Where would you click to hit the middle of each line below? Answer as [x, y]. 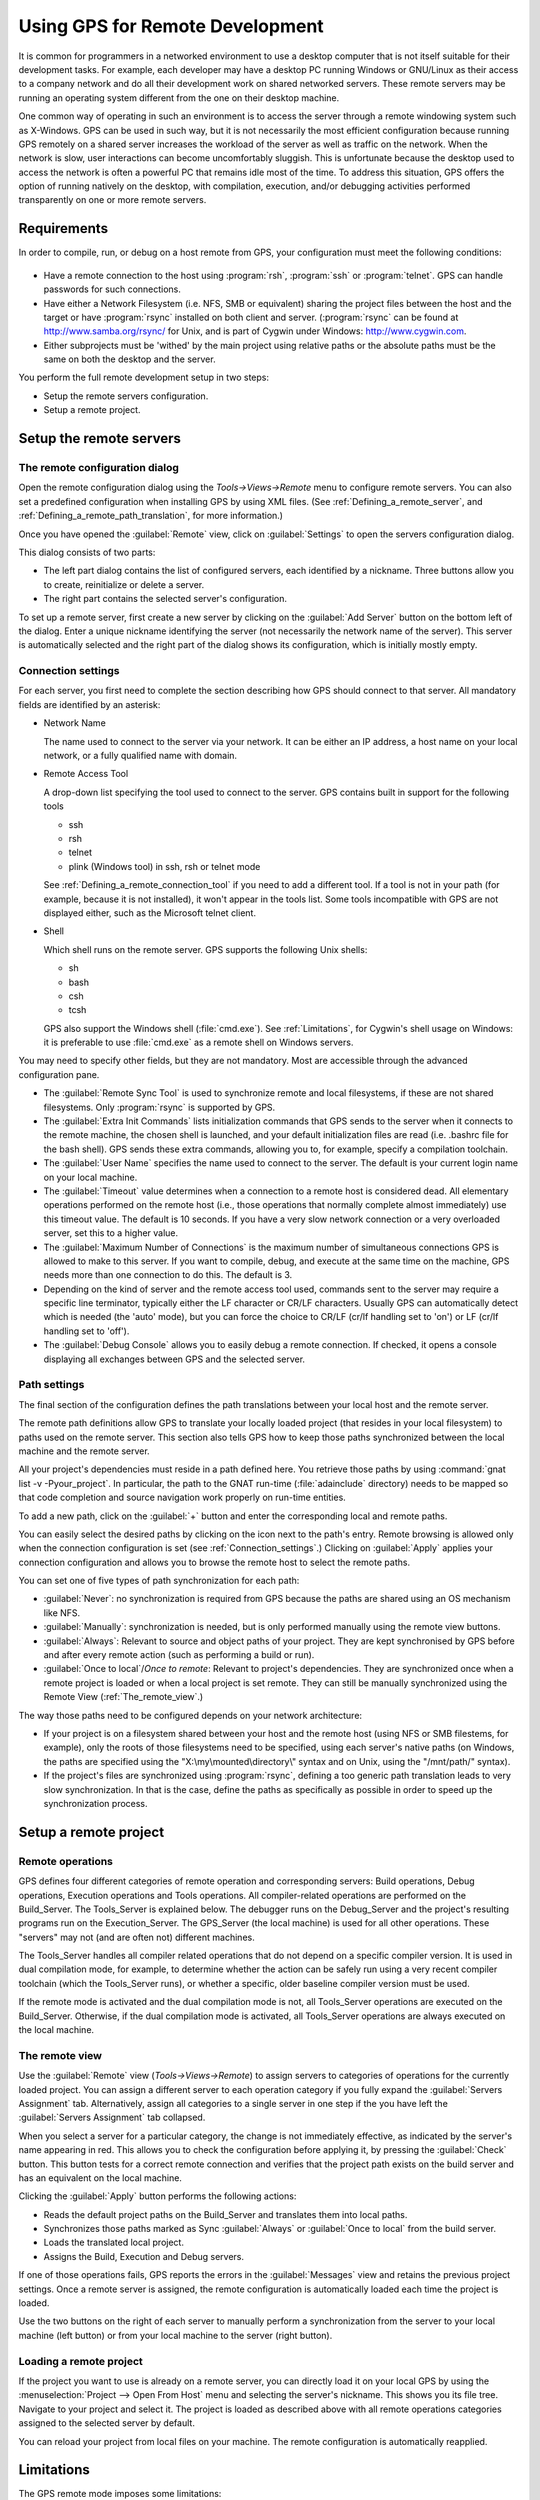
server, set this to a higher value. [111, 1233]
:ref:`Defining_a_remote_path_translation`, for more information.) [151, 516]
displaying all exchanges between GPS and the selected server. [174, 1359]
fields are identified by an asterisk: [89, 704]
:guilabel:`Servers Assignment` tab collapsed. [112, 2117]
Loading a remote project [81, 2361]
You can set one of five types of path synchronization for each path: [159, 1581]
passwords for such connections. [112, 289]
